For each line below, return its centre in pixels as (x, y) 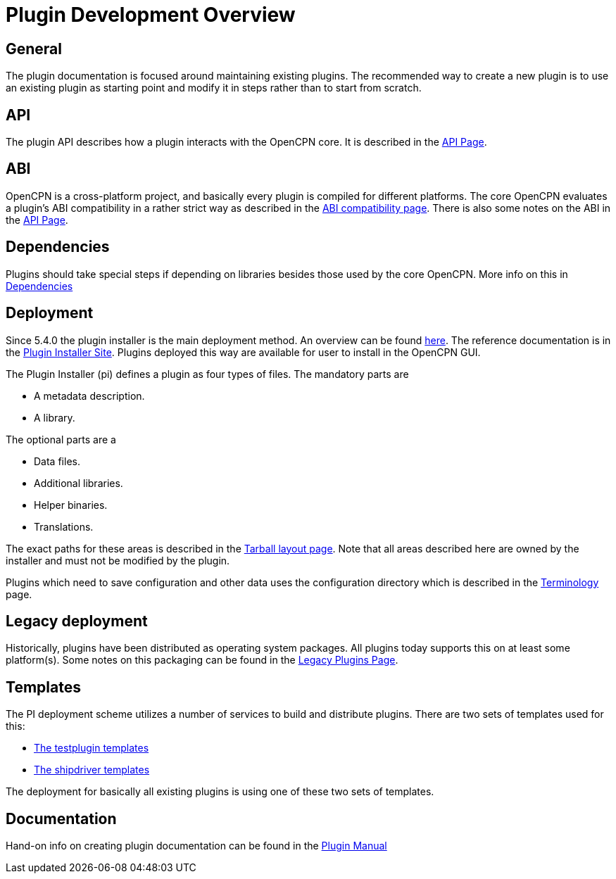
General (34, 49)
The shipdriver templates (92, 770)
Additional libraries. (78, 483)
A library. (55, 417)
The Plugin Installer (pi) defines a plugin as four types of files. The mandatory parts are (207, 374)
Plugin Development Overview (151, 15)
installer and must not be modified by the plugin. (118, 560)
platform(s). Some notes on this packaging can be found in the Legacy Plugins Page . (202, 660)
